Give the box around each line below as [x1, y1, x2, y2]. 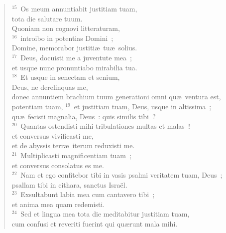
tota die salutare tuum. [11, 13, 83, 23]
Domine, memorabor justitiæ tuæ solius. [11, 42, 137, 53]
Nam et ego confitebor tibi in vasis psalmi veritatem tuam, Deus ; [20, 170, 223, 180]
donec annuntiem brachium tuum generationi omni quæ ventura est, [11, 91, 221, 102]
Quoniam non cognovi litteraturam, [11, 23, 120, 33]
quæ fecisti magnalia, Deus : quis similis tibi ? [11, 111, 156, 121]
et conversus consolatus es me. [11, 160, 104, 170]
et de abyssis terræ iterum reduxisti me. [11, 140, 135, 151]
